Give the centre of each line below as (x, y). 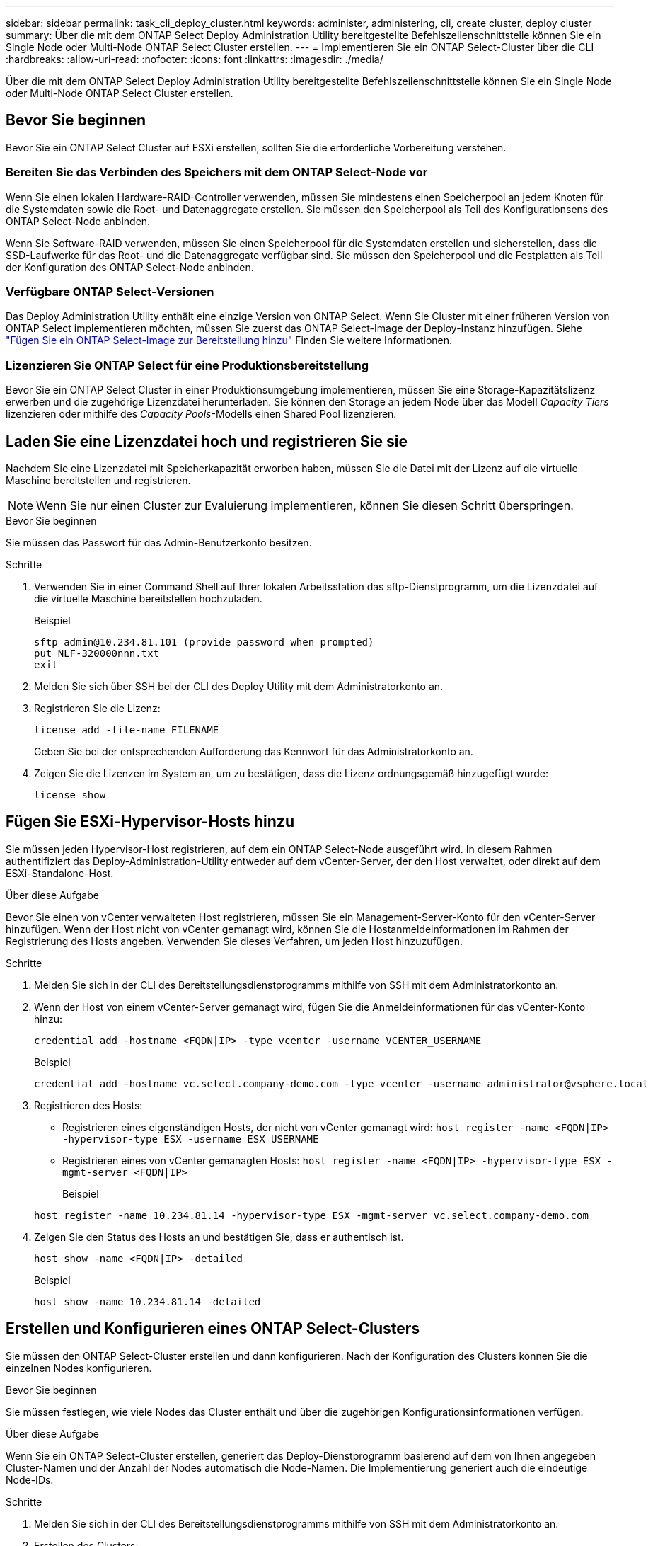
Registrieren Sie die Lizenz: (97, 708)
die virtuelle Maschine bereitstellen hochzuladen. (148, 598)
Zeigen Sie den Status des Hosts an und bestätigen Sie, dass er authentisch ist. (219, 1237)
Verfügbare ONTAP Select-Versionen (110, 291)
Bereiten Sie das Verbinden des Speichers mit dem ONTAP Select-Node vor (217, 172)
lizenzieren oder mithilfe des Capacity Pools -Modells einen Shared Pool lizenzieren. (201, 414)
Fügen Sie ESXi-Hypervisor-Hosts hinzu (150, 822)
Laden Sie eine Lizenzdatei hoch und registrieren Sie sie (207, 441)
